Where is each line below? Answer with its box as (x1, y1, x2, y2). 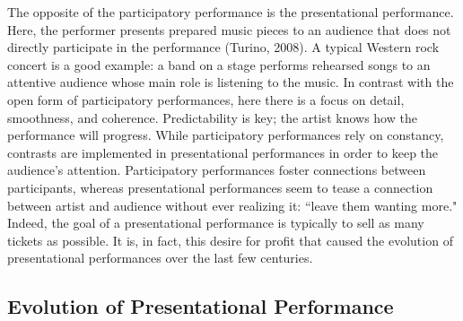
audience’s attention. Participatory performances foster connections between (7, 160, 426, 179)
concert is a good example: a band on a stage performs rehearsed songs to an (7, 55, 431, 74)
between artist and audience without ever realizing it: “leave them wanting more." (7, 195, 458, 214)
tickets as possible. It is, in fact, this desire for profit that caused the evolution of (7, 230, 453, 249)
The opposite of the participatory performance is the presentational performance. (7, 3, 454, 21)
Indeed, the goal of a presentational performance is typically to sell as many (7, 213, 424, 232)
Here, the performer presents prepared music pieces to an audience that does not (7, 20, 451, 39)
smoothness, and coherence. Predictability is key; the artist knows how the (7, 108, 417, 126)
